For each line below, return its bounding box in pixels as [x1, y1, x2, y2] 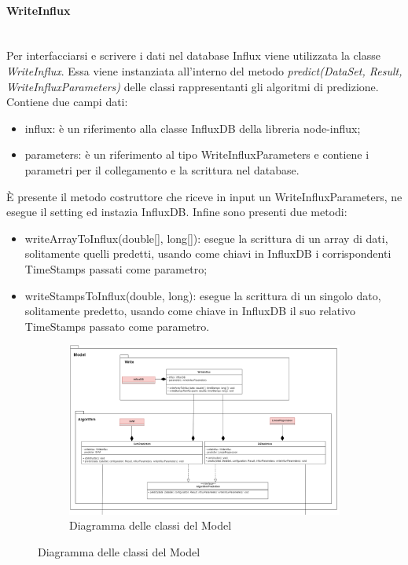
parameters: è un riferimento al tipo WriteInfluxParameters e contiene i [24, 146, 369, 163]
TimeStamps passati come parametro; [24, 260, 208, 277]
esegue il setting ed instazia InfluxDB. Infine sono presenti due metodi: [6, 204, 347, 220]
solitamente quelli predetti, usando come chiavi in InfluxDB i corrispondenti [24, 245, 391, 262]
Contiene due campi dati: [6, 94, 128, 110]
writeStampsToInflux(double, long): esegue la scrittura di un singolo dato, [24, 287, 381, 303]
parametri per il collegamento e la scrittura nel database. [24, 161, 300, 178]
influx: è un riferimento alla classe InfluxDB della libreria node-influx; [24, 119, 361, 136]
